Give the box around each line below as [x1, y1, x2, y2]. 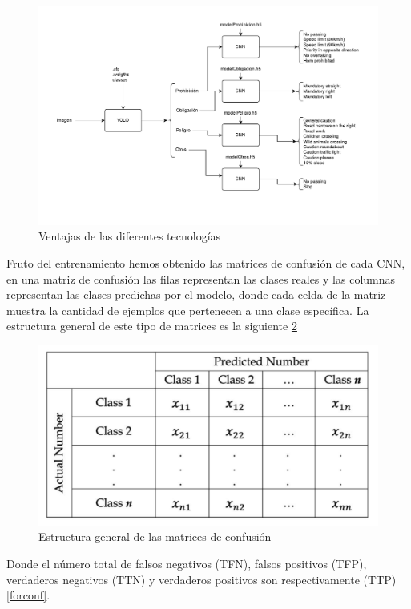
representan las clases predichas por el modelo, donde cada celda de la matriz [6, 286, 386, 303]
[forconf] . [6, 587, 50, 603]
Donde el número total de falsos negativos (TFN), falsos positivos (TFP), [6, 555, 367, 572]
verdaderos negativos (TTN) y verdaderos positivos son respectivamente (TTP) [6, 571, 397, 587]
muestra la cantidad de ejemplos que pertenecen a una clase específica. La [6, 301, 369, 318]
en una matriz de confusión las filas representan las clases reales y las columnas [6, 270, 396, 287]
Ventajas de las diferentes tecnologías [38, 228, 221, 244]
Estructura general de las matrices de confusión [38, 528, 272, 545]
